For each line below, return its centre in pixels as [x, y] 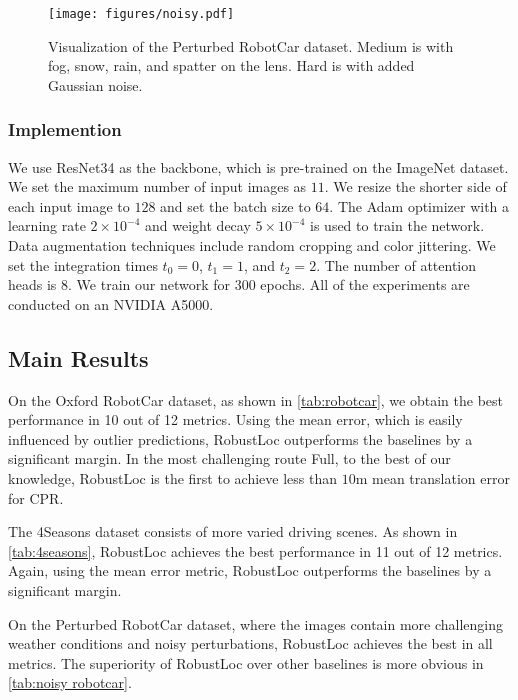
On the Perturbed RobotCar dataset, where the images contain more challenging [256, 623]
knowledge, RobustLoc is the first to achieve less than [172, 477]
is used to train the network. [397, 225]
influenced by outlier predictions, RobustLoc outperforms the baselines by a [240, 438]
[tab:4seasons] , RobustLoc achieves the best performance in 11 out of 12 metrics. [255, 550]
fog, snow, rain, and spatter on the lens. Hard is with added [231, 65]
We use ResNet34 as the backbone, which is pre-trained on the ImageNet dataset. [258, 166]
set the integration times [83, 264]
